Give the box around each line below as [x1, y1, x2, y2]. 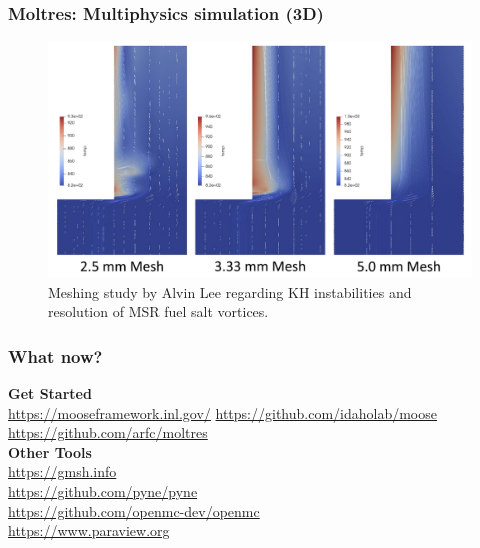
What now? [8, 343, 103, 368]
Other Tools [8, 441, 92, 462]
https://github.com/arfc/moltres [8, 422, 208, 443]
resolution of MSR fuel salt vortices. [48, 301, 269, 322]
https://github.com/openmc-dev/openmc [8, 500, 260, 521]
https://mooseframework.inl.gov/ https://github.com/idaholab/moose [8, 402, 437, 423]
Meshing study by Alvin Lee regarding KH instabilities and [48, 281, 412, 302]
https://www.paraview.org [8, 520, 170, 541]
